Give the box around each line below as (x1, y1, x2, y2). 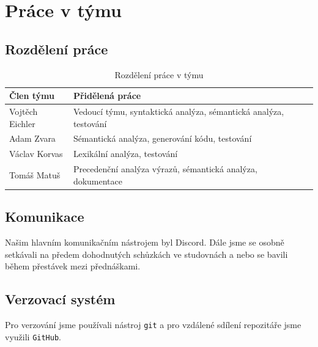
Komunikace (5, 207, 84, 226)
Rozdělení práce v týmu (114, 68, 204, 81)
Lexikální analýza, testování (73, 147, 178, 160)
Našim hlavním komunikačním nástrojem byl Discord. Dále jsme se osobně (5, 236, 284, 249)
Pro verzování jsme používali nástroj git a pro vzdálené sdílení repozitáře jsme (5, 318, 301, 331)
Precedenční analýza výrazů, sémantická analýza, (73, 163, 257, 175)
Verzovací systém (5, 290, 116, 309)
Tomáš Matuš (9, 168, 61, 181)
